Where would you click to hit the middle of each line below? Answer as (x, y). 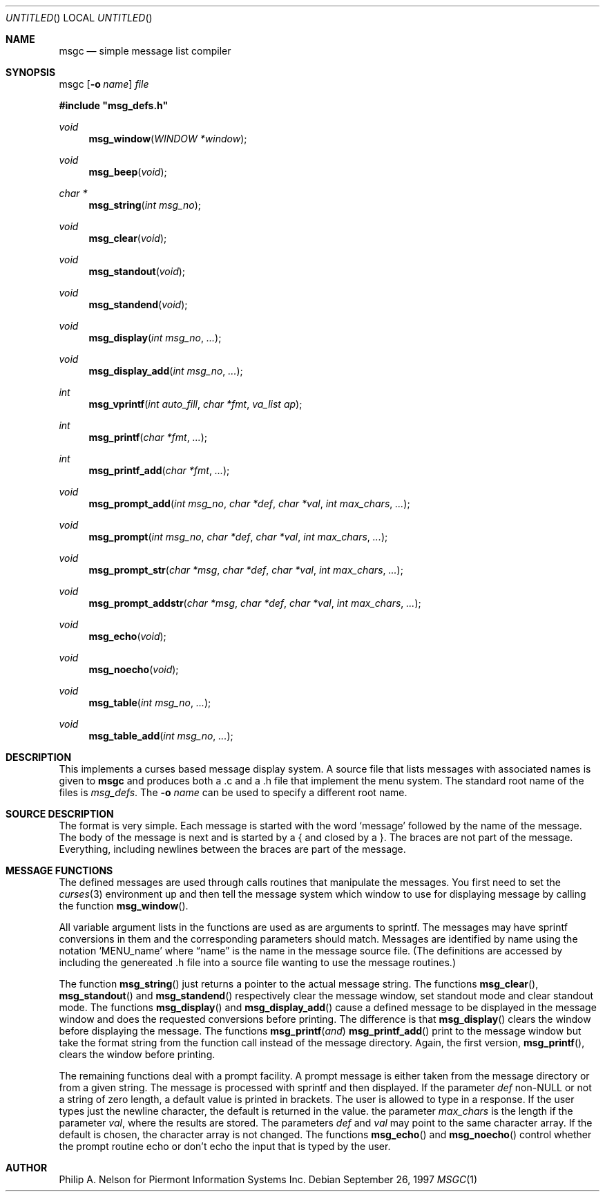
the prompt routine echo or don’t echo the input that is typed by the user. (225, 1146)
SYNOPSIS (31, 72)
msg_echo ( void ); (127, 636)
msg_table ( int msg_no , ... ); (150, 703)
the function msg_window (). (124, 906)
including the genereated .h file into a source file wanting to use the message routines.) (257, 962)
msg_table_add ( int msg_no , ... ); (161, 736)
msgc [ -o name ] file (104, 84)
